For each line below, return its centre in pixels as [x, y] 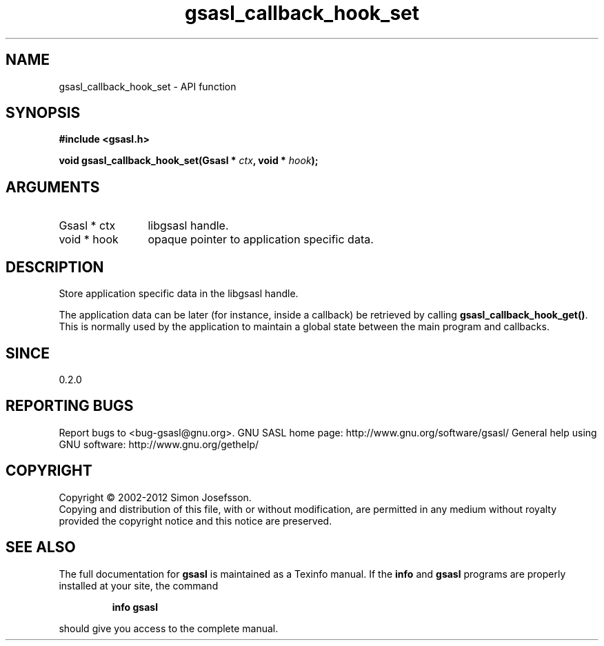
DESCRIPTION [55, 267]
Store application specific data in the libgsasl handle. [179, 294]
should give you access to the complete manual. [169, 628]
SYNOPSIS [43, 113]
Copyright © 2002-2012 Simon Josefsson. [155, 497]
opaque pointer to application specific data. [261, 240]
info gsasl [135, 607]
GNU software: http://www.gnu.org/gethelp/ [159, 444]
